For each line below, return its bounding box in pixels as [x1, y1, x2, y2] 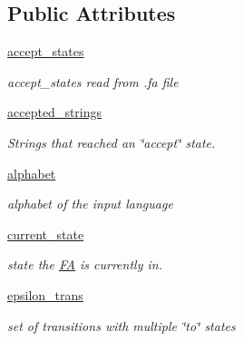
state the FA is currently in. [7, 255, 162, 274]
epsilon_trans [7, 285, 83, 304]
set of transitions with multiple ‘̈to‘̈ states [7, 316, 236, 335]
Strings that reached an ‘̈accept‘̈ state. [7, 132, 216, 151]
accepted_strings [7, 102, 102, 122]
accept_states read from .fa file [7, 72, 179, 91]
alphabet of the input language [7, 194, 173, 213]
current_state [7, 224, 84, 243]
